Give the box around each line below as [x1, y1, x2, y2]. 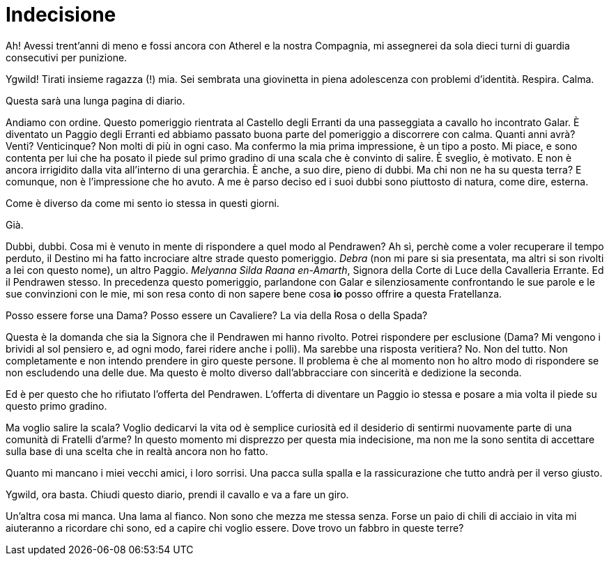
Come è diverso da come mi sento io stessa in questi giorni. [6, 197, 279, 209]
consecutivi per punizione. [6, 51, 128, 63]
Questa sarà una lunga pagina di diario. [6, 94, 185, 107]
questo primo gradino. [6, 399, 107, 412]
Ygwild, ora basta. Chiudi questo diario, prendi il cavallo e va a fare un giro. [6, 488, 349, 500]
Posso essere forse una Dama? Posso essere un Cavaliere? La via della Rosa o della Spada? [6, 309, 428, 321]
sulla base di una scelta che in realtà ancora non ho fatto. [6, 445, 268, 457]
